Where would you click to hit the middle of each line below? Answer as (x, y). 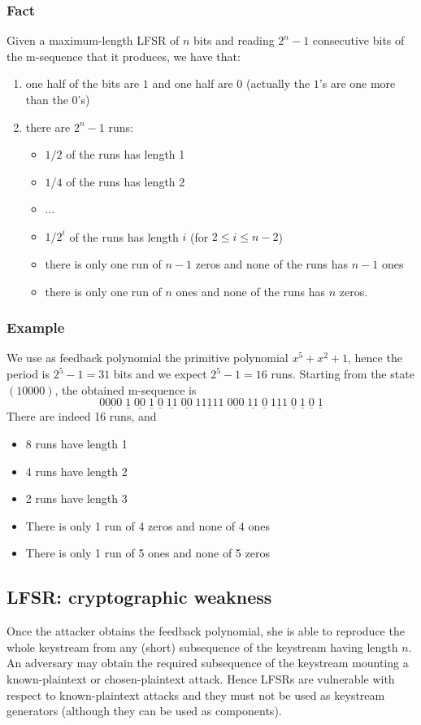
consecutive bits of (358, 40)
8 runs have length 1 (76, 444)
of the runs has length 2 (126, 181)
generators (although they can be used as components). (144, 711)
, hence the (375, 358)
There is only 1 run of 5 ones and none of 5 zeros (148, 553)
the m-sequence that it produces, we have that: (124, 56)
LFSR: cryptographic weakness (139, 597)
